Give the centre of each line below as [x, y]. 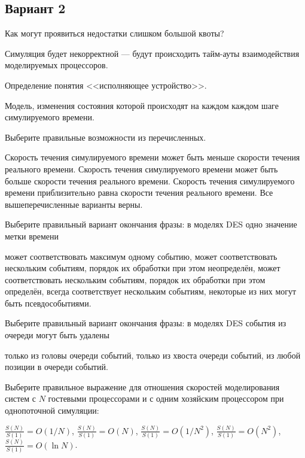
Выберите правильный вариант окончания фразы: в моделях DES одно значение [151, 224]
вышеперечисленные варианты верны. [74, 204]
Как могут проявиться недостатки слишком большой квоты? [115, 33]
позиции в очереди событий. [57, 367]
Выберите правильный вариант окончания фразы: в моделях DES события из [146, 323]
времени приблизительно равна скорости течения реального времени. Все [139, 192]
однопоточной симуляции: [52, 410]
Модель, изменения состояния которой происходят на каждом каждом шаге [142, 105]
